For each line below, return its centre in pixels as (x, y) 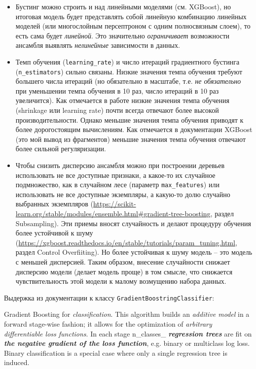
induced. (17, 362)
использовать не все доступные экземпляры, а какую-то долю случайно (123, 194)
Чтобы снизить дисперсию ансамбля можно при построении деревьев (120, 165)
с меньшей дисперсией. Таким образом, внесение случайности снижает (123, 262)
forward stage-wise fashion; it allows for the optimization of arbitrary (108, 324)
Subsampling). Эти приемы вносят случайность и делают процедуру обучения (133, 223)
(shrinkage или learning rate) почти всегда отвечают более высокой (117, 110)
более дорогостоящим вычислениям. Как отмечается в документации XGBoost (134, 129)
